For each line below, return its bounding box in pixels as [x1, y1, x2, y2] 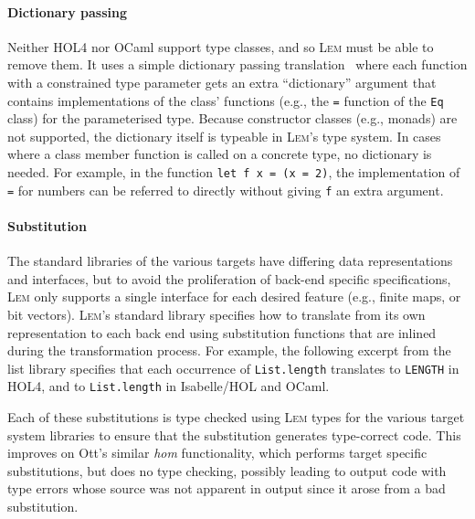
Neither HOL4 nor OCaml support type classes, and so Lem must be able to [7, 37, 434, 56]
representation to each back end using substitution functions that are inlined [7, 323, 437, 342]
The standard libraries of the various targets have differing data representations [7, 251, 453, 270]
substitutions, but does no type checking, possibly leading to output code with [7, 461, 447, 480]
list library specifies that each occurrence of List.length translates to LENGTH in [7, 358, 459, 377]
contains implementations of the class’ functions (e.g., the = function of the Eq [7, 90, 444, 110]
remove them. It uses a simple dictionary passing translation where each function [7, 55, 468, 74]
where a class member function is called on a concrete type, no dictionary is [7, 144, 432, 164]
